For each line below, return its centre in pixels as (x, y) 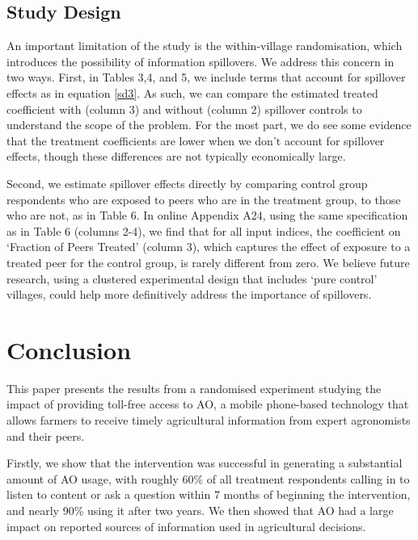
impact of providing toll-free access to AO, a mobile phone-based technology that (208, 404)
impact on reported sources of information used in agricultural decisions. (186, 526)
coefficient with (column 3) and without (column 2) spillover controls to (184, 109)
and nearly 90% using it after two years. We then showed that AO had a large (200, 510)
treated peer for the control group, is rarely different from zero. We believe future (208, 262)
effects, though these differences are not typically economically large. (176, 156)
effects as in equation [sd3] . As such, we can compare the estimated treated (192, 92)
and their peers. (46, 435)
